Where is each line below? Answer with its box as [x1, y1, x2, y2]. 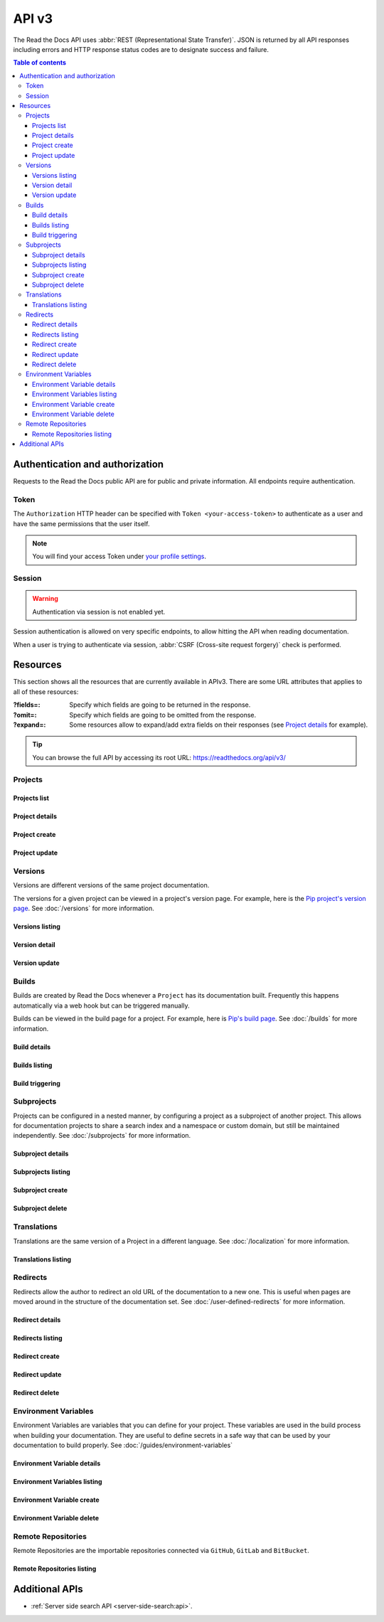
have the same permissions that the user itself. [13, 519, 150, 528]
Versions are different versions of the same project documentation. [13, 881, 210, 890]
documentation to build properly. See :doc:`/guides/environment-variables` [13, 1441, 233, 1450]
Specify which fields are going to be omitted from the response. [69, 710, 256, 719]
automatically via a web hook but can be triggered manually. [13, 1001, 190, 1010]
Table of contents [13, 58, 67, 67]
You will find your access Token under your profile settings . [32, 552, 206, 561]
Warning [32, 594, 58, 603]
